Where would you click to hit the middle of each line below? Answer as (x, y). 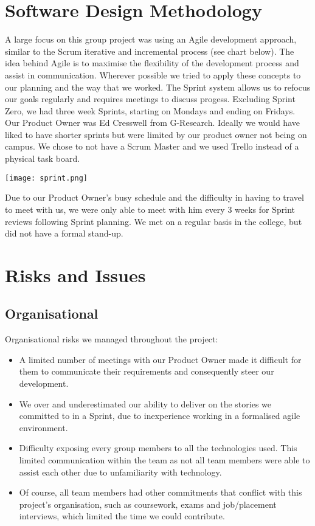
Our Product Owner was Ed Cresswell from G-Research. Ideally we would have (152, 123)
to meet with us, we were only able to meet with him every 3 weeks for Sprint (150, 209)
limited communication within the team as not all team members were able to (164, 460)
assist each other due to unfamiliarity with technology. (120, 472)
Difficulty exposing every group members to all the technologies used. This (158, 448)
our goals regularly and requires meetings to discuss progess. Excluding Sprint (150, 99)
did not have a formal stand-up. (64, 233)
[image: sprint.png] (47, 178)
